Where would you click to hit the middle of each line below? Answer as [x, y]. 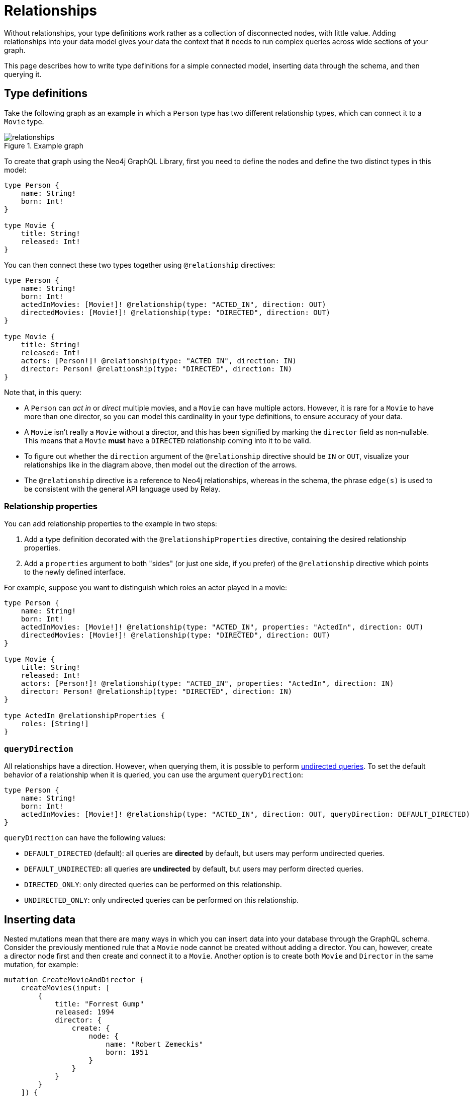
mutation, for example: [41, 964]
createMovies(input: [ [65, 988]
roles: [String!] [55, 724]
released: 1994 [85, 1012]
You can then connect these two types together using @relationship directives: [140, 265]
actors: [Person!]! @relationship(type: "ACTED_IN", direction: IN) [159, 361]
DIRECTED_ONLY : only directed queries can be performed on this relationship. [153, 885]
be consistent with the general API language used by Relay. [122, 489]
